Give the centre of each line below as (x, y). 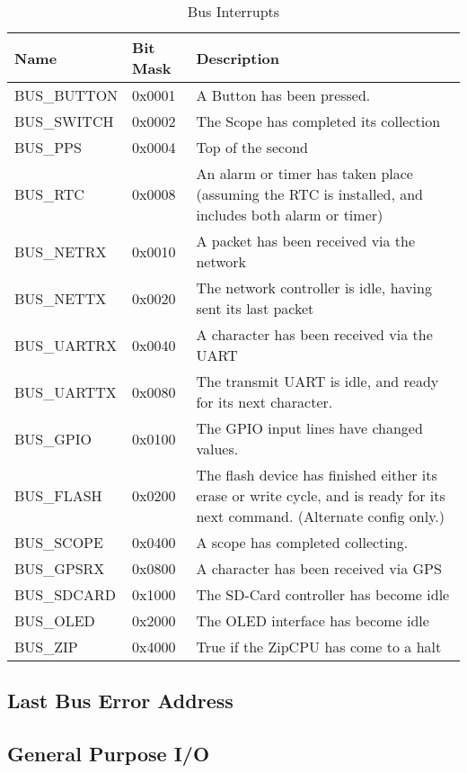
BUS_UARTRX (66, 345)
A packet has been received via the (306, 241)
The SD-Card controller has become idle (323, 594)
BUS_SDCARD (65, 594)
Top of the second (252, 147)
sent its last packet (255, 308)
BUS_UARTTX (66, 391)
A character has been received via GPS (319, 568)
